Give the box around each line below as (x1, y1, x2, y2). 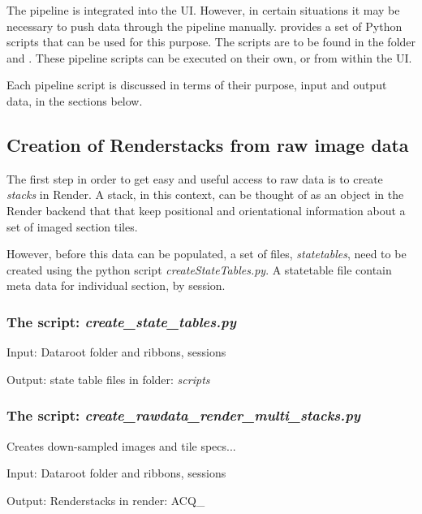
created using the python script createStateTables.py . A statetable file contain (6, 261, 392, 278)
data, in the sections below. (6, 92, 143, 109)
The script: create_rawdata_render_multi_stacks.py (6, 405, 361, 425)
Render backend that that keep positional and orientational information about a (6, 201, 406, 218)
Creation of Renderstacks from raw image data (6, 132, 409, 157)
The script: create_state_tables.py (6, 311, 236, 331)
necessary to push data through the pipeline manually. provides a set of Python (6, 17, 403, 34)
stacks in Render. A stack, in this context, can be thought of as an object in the (6, 186, 404, 203)
